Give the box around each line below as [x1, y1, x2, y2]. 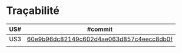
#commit [87, 25, 113, 33]
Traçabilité [6, 4, 60, 17]
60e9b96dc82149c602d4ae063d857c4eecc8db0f [27, 35, 173, 43]
